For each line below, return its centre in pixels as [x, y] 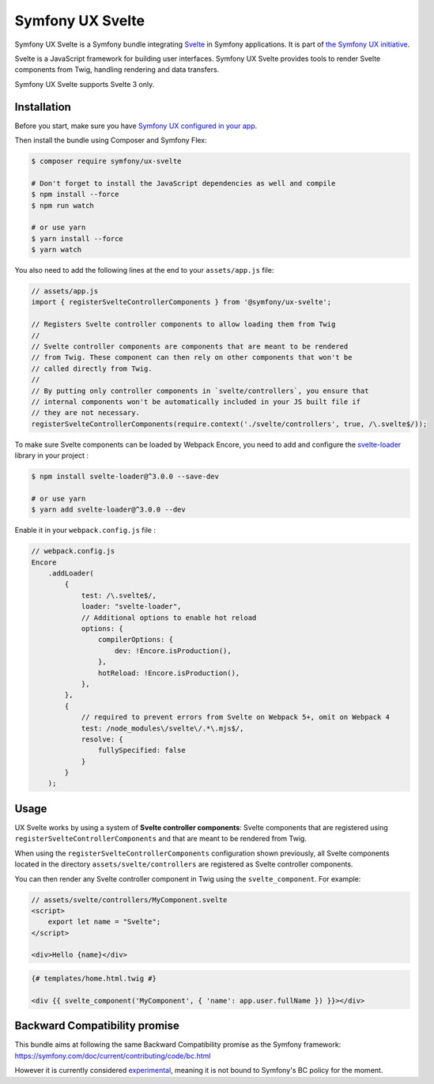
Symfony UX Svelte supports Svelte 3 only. [85, 84]
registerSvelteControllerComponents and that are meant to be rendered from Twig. [161, 839]
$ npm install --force [75, 195]
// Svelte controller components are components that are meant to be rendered [190, 347]
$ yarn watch [57, 250]
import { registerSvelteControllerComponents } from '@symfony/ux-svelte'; [181, 302]
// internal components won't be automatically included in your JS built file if [196, 402]
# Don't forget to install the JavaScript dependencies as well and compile [183, 183]
